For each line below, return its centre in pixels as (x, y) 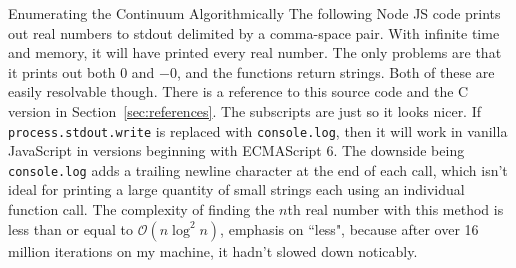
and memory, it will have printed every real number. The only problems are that (255, 52)
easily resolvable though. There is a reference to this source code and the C (238, 91)
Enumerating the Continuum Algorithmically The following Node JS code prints (254, 13)
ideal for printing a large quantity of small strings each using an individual (236, 189)
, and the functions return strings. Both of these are (335, 71)
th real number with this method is (395, 209)
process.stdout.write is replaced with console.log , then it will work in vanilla (258, 130)
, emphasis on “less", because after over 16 (349, 228)
